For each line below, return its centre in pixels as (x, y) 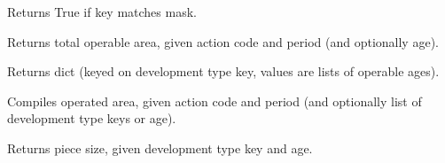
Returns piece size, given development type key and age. (160, 147)
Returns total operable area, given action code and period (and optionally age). (223, 41)
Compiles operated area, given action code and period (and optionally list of (215, 101)
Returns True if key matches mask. (102, 12)
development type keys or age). (92, 118)
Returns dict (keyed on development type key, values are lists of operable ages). (223, 71)
